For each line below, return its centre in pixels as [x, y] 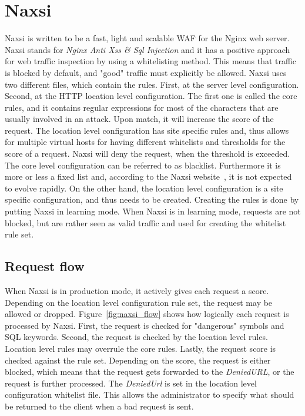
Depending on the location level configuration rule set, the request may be [139, 302]
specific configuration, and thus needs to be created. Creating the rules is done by [152, 199]
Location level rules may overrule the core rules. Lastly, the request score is [140, 348]
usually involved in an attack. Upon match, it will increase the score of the [139, 119]
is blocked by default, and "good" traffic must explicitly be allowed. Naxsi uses [146, 72]
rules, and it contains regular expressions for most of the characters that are [142, 107]
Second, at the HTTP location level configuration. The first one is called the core [151, 96]
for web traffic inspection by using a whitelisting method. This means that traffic [150, 61]
